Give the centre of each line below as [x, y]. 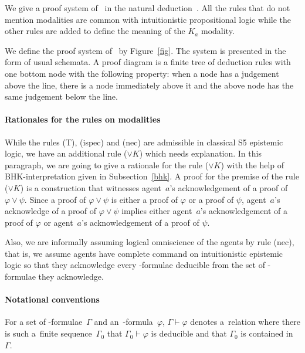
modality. [218, 31]
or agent [58, 222]
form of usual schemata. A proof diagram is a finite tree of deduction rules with [148, 62]
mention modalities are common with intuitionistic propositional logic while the [148, 19]
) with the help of [253, 164]
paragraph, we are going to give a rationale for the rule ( [107, 164]
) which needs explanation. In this [200, 153]
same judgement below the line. [61, 96]
